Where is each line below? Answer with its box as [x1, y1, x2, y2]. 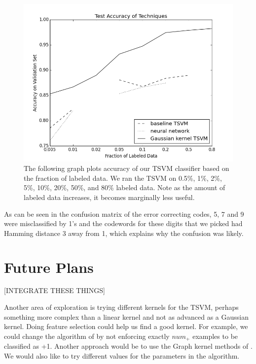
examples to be [192, 331, 238, 341]
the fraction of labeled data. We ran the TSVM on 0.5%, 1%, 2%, [24, 172, 222, 183]
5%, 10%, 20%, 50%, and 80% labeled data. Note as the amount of [24, 182, 225, 193]
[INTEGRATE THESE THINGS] [4, 285, 105, 296]
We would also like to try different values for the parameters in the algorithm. [4, 350, 240, 361]
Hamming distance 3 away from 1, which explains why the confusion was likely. [4, 228, 244, 238]
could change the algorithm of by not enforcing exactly [4, 331, 170, 341]
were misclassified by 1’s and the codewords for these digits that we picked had [4, 218, 243, 229]
